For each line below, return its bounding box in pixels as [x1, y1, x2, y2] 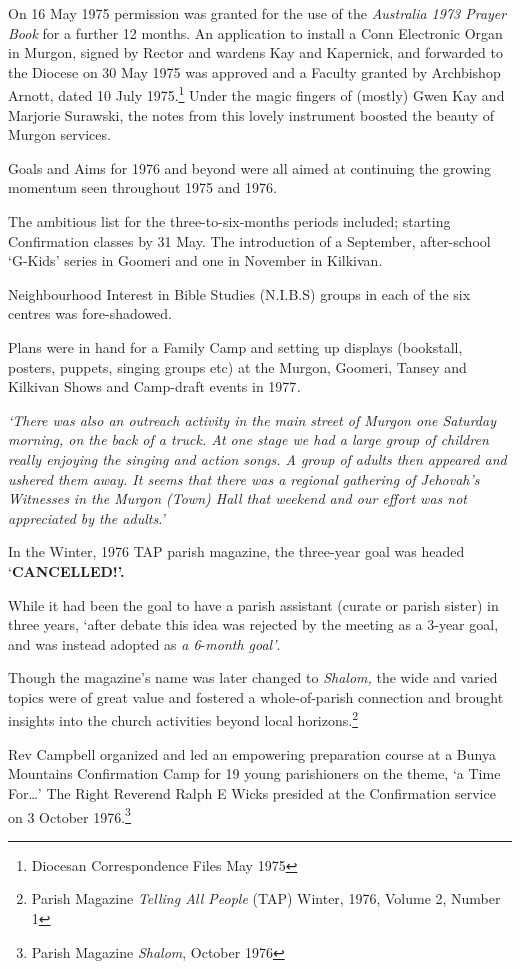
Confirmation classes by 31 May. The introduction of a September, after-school [8, 230, 491, 251]
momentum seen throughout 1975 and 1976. [8, 177, 277, 198]
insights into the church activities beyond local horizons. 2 [8, 707, 359, 731]
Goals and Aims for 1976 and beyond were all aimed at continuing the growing [8, 157, 491, 178]
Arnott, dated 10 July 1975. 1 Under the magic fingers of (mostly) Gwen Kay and [8, 82, 505, 106]
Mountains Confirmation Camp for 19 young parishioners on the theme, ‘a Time [8, 763, 501, 784]
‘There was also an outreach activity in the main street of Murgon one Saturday [8, 409, 496, 430]
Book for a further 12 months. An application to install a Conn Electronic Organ [8, 22, 503, 43]
